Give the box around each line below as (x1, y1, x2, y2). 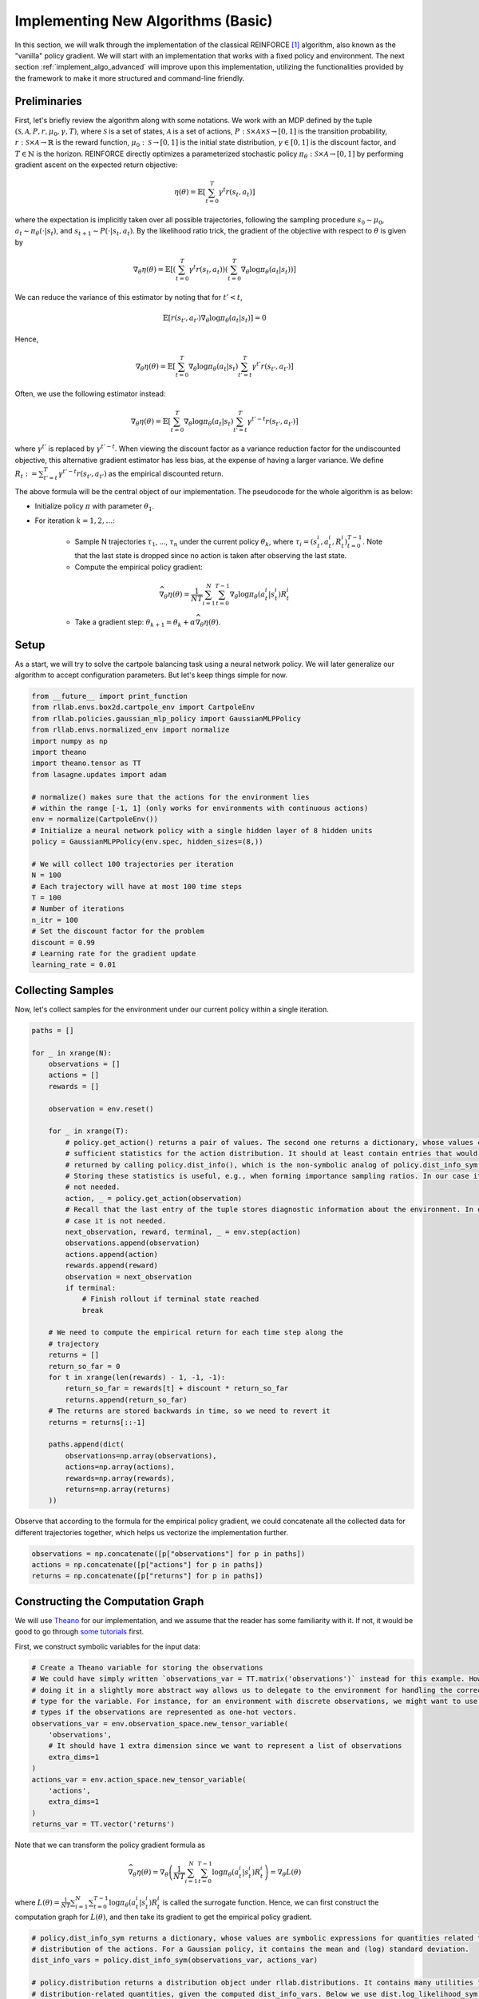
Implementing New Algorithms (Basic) (14, 12, 273, 30)
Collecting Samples (14, 984, 114, 997)
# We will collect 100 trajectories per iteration (31, 860, 235, 868)
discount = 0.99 (31, 938, 96, 947)
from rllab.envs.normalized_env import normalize (31, 725, 230, 735)
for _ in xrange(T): (48, 1127, 129, 1135)
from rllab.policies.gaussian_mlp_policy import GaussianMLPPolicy (31, 714, 302, 723)
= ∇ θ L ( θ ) (270, 1868, 302, 1879)
